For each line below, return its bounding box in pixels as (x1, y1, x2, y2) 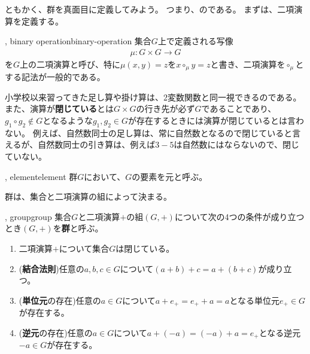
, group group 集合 (5, 210, 72, 222)
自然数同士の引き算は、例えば (38, 138, 156, 151)
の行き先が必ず (136, 102, 195, 115)
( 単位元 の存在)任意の (19, 294, 101, 306)
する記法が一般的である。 (5, 71, 105, 83)
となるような (42, 114, 93, 127)
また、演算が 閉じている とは (5, 102, 114, 115)
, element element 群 (5, 170, 78, 182)
